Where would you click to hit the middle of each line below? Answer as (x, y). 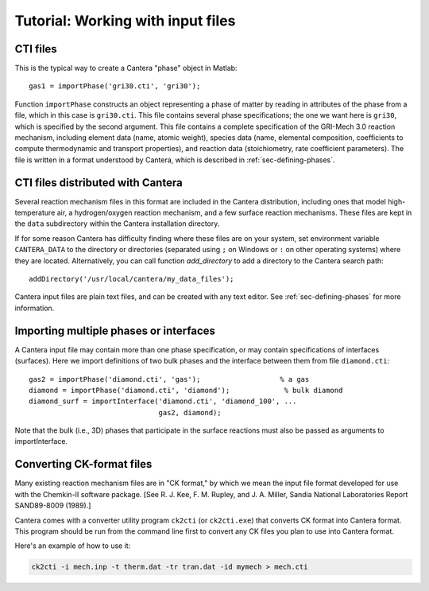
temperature (35, 213)
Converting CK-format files (83, 464)
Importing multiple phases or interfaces (115, 330)
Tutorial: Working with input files (125, 21)
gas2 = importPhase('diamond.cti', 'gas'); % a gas (169, 379)
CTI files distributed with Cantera (99, 183)
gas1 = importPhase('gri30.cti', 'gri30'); (115, 86)
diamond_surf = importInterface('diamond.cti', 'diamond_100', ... (163, 401)
